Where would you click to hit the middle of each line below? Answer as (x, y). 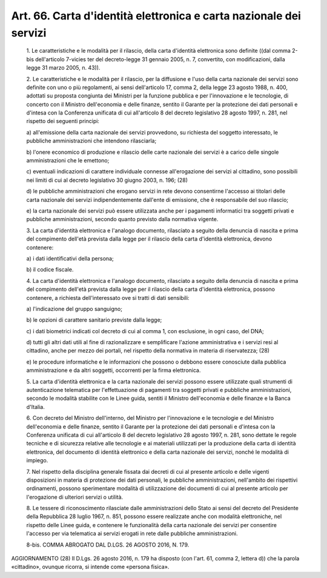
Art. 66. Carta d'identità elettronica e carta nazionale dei (156, 16)
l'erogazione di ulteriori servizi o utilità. (75, 497)
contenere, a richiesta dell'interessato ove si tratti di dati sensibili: (108, 297)
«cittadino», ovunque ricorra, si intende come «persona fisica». (90, 567)
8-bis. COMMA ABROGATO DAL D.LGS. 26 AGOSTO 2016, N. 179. (108, 545)
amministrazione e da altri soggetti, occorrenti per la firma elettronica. (114, 370)
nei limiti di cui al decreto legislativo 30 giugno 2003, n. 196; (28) (107, 180)
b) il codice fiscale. (50, 270)
